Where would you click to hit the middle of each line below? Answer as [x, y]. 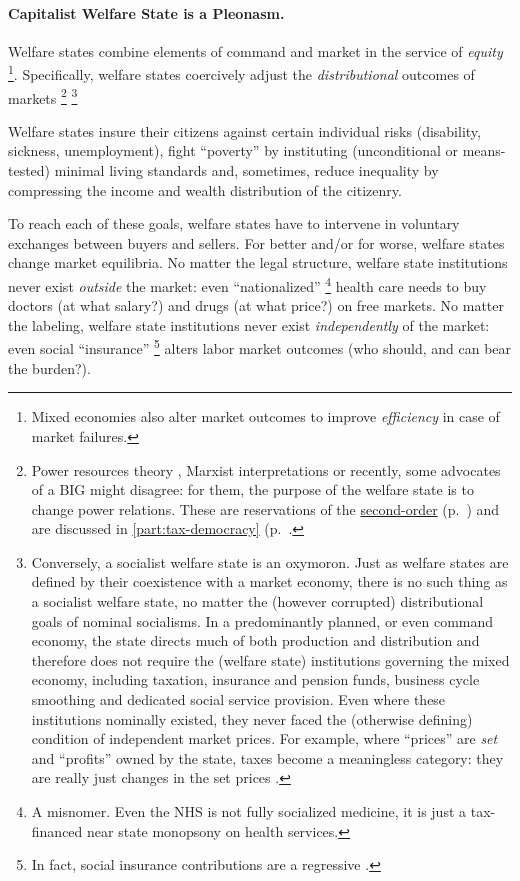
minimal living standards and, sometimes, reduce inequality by [246, 170]
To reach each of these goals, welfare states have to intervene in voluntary [234, 223]
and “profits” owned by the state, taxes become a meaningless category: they [267, 757]
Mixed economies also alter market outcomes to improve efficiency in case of [265, 416]
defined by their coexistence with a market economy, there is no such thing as [269, 581]
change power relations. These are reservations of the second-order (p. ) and [265, 508]
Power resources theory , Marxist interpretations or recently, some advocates [266, 469]
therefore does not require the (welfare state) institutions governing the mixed [270, 659]
